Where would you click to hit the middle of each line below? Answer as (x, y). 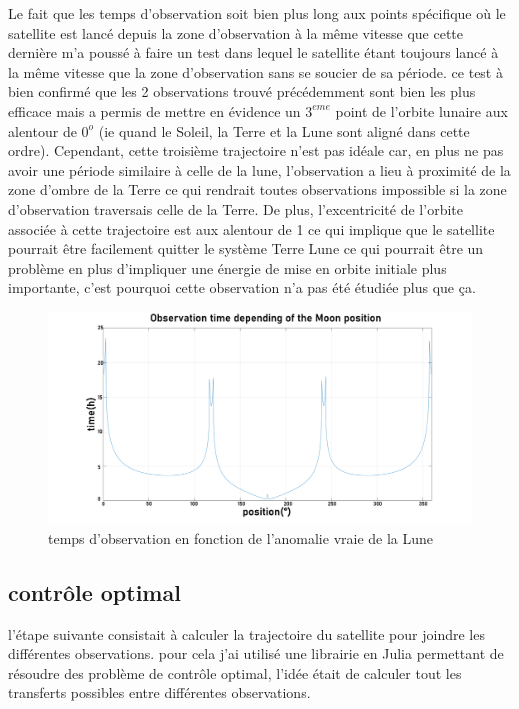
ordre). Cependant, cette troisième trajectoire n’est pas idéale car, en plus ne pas (256, 150)
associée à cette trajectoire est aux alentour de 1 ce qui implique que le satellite (251, 228)
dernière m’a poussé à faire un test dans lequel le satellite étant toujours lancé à (253, 52)
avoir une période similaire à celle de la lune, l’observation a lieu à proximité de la (259, 169)
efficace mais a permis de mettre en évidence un (154, 110)
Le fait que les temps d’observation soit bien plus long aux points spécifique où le (257, 13)
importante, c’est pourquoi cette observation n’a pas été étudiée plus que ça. (242, 287)
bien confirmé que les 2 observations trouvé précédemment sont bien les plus (242, 91)
